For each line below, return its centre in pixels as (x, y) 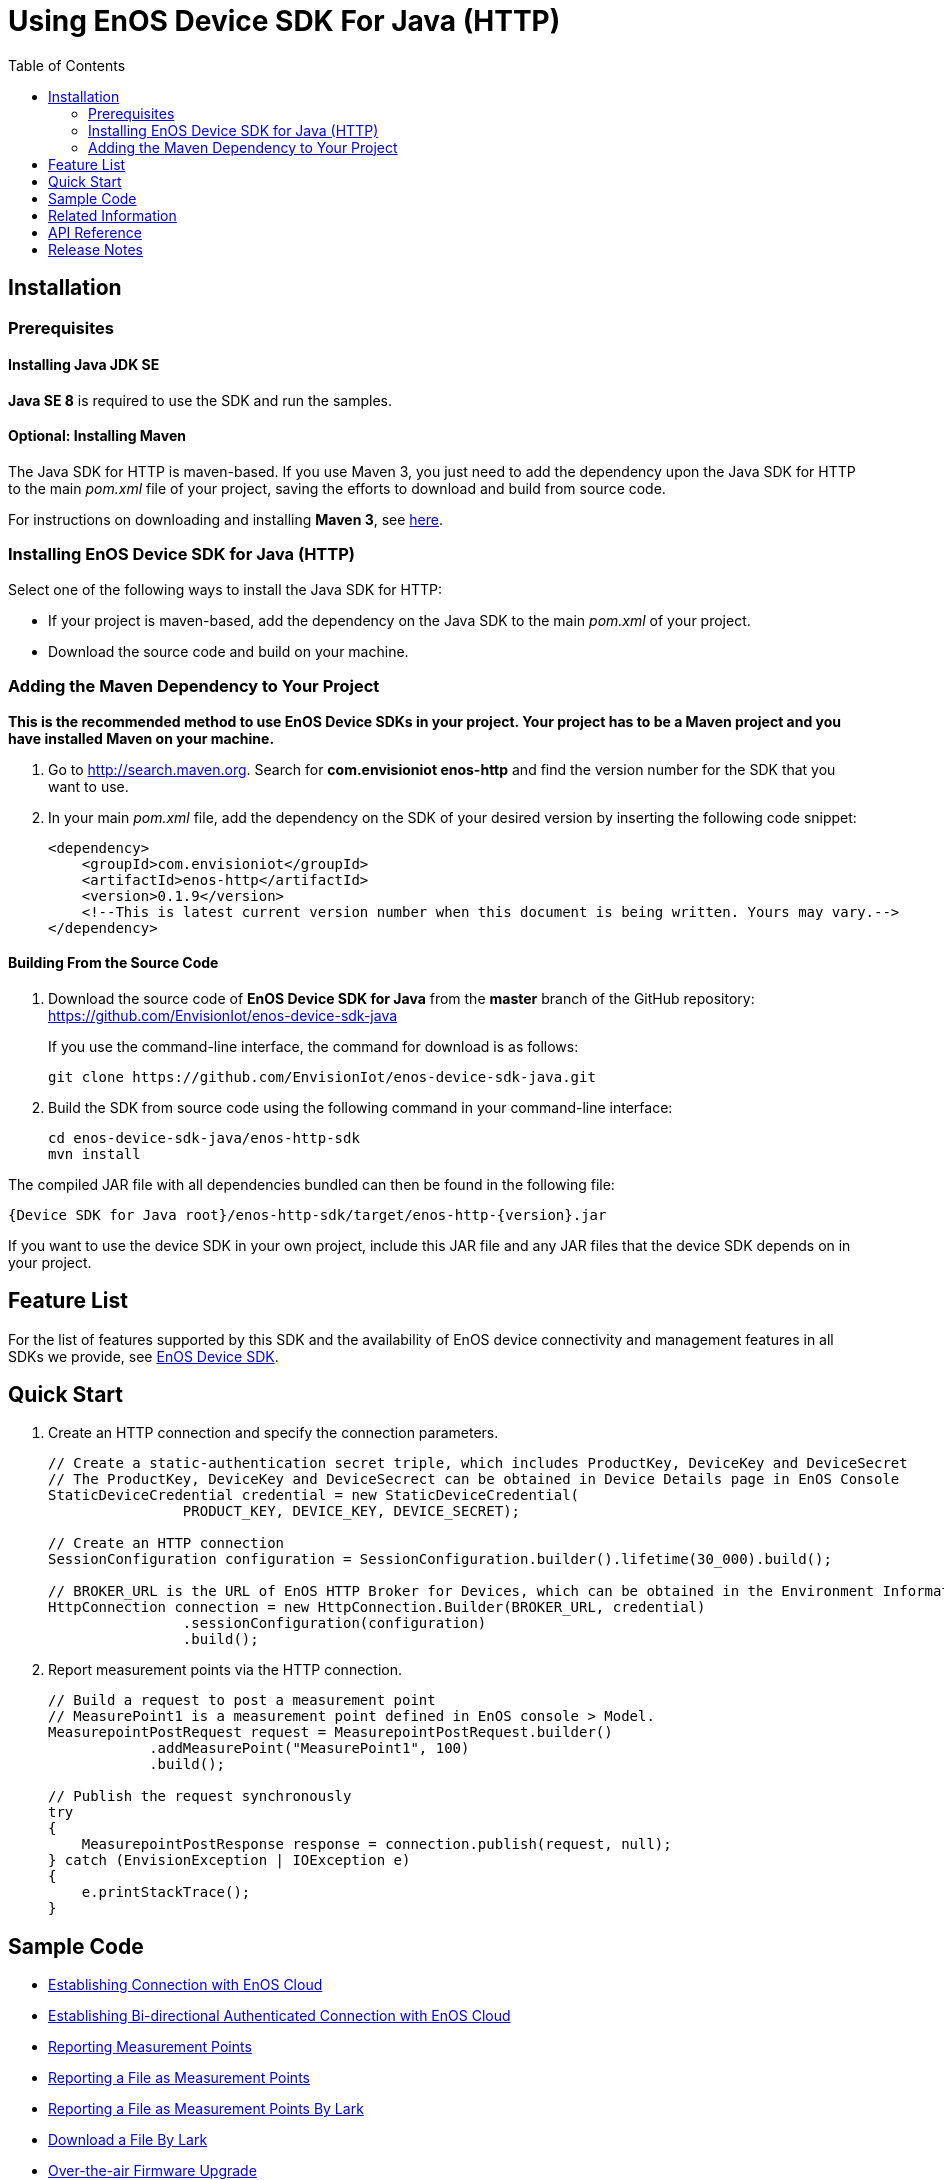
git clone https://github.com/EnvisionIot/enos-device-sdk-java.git (322, 1076)
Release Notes (95, 249)
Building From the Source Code (113, 963)
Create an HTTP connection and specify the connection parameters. (273, 1433)
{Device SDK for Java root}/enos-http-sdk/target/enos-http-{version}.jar (307, 1214)
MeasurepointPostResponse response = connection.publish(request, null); (376, 1844)
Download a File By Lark (128, 2140)
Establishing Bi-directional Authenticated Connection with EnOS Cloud (279, 2016)
